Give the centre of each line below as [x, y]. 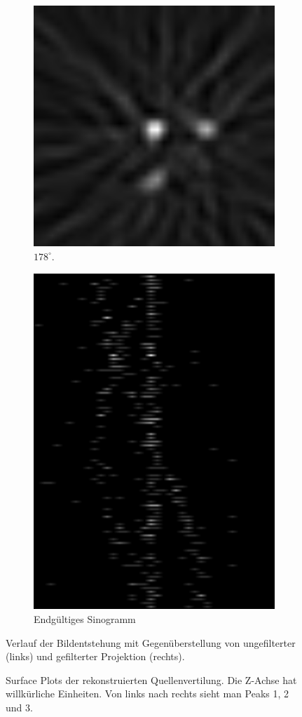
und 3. [19, 708]
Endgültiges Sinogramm [85, 619]
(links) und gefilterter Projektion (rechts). [95, 656]
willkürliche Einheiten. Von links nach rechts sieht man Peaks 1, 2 [147, 693]
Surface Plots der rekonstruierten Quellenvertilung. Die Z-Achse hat [151, 679]
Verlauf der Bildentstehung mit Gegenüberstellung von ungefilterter [151, 642]
